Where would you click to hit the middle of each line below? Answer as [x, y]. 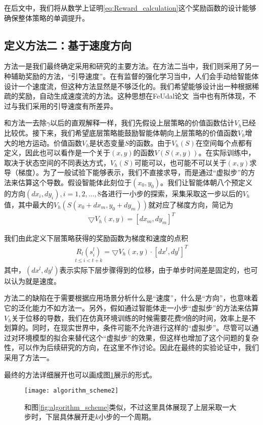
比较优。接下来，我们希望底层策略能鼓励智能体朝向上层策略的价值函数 [121, 132]
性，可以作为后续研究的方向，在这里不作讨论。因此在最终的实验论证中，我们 [131, 347]
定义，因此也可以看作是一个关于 [57, 153]
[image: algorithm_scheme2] [72, 391]
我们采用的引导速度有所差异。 [68, 105]
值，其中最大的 [29, 204]
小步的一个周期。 [127, 417]
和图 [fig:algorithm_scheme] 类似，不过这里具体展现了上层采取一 [127, 407]
